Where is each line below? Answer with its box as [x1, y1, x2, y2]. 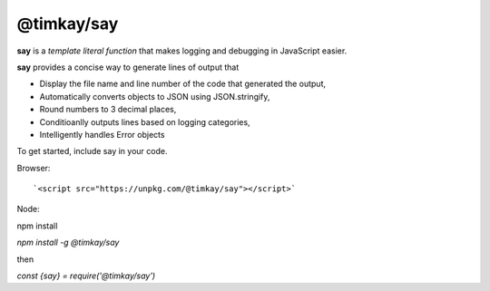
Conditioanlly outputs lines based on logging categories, [39, 116, 250, 127]
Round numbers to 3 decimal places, [39, 104, 177, 115]
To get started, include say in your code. [16, 146, 168, 157]
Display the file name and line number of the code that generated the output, [39, 78, 327, 90]
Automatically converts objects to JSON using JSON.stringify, [39, 91, 270, 102]
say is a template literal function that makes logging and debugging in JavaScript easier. [16, 45, 348, 56]
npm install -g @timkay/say [16, 237, 120, 248]
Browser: [16, 162, 51, 173]
